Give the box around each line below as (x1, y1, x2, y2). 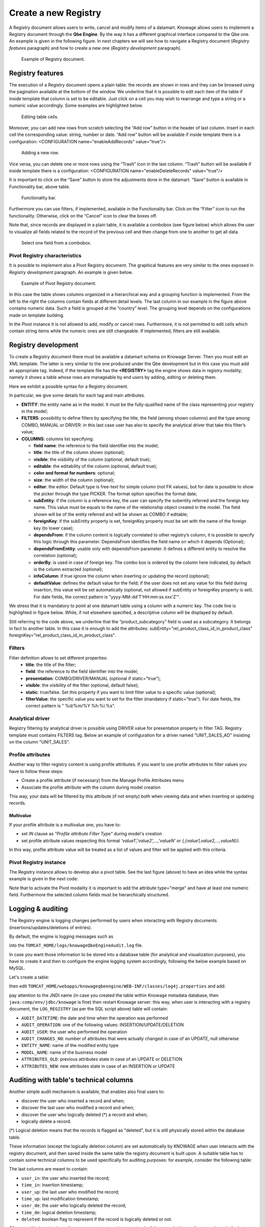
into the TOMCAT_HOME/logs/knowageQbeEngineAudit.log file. (9, 942, 143, 948)
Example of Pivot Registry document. (21, 280, 97, 286)
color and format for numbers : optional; (33, 470, 115, 476)
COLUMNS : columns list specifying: (21, 436, 94, 442)
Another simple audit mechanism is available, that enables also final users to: (9, 1089, 165, 1094)
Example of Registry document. (21, 56, 85, 62)
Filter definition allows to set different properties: (9, 655, 108, 661)
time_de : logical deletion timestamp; (21, 1209, 97, 1215)
